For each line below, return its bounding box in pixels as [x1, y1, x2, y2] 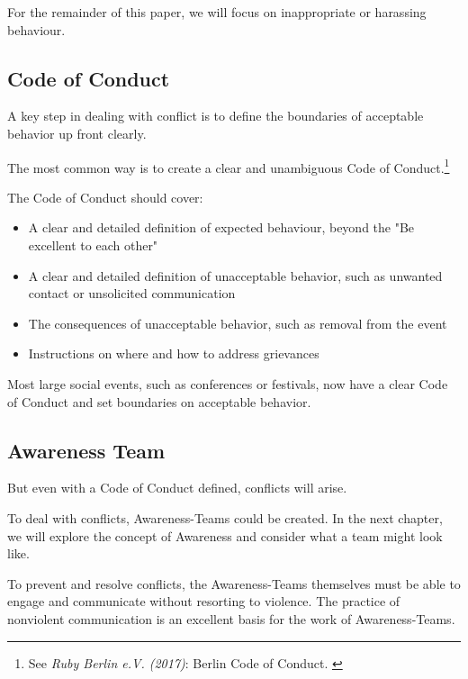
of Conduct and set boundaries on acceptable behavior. [7, 392, 311, 411]
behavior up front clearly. [7, 123, 147, 142]
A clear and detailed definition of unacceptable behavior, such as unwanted [28, 266, 443, 285]
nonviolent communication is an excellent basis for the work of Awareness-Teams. [7, 609, 455, 628]
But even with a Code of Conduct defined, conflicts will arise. [7, 478, 347, 497]
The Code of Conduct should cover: [7, 187, 203, 206]
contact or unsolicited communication [28, 284, 236, 303]
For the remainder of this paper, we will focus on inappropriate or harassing [7, 3, 427, 21]
